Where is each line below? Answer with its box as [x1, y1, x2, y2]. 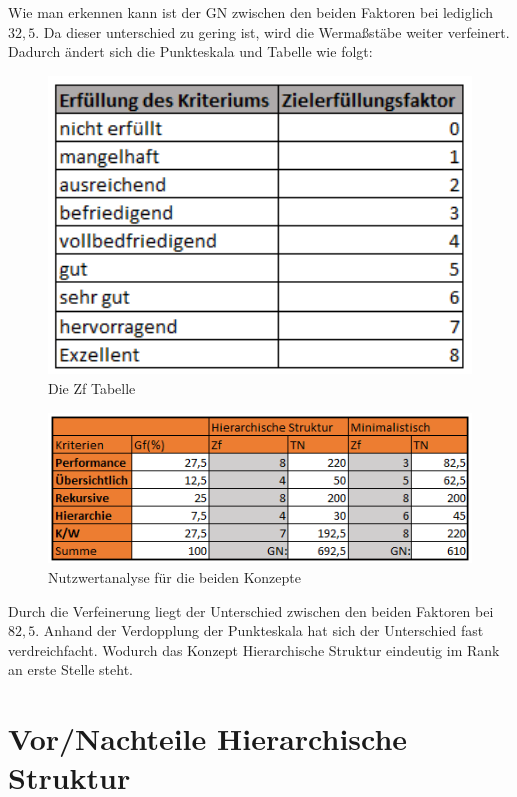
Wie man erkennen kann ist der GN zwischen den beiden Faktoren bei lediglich [8, 2, 494, 22]
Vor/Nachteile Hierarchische [8, 718, 408, 759]
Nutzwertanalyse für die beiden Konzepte [48, 566, 301, 587]
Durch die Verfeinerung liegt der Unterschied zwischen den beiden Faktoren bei [8, 600, 494, 621]
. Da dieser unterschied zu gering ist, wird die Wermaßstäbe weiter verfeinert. [35, 21, 510, 42]
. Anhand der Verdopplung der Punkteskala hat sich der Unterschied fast [35, 620, 484, 641]
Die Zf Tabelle [48, 378, 136, 398]
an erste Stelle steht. [8, 659, 134, 680]
